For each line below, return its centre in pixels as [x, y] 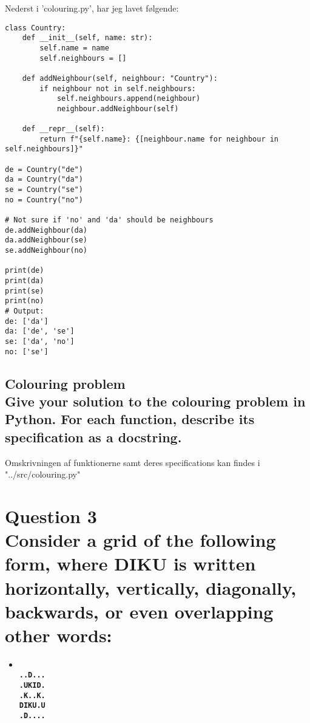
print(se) [25, 291]
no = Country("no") [44, 200]
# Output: [25, 311]
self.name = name [74, 48]
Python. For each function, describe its [130, 419]
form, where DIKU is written [130, 564]
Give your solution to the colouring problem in [155, 401]
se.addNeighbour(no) [46, 251]
